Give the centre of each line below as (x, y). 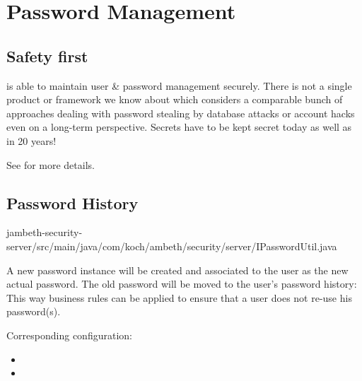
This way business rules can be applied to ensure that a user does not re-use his (179, 297)
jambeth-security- (45, 232)
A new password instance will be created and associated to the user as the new (177, 270)
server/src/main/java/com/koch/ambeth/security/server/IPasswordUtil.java (172, 246)
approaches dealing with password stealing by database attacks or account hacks (181, 113)
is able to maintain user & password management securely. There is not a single (179, 85)
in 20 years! (31, 140)
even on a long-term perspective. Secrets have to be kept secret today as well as (179, 127)
